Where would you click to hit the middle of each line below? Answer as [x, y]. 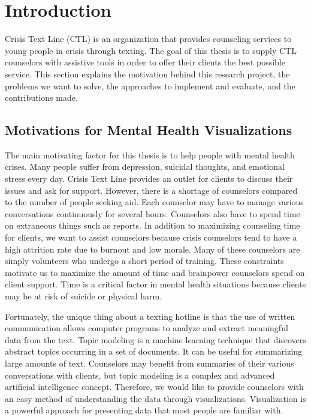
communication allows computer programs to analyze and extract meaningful [147, 328]
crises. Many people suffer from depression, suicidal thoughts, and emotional [145, 166]
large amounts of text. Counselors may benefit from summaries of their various [150, 363]
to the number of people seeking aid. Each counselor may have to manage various [154, 202]
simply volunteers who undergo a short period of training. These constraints [144, 261]
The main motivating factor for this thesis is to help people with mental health [150, 154]
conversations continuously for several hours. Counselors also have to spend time [153, 213]
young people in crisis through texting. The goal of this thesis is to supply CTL [151, 50]
